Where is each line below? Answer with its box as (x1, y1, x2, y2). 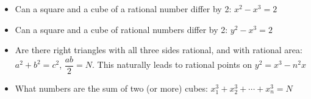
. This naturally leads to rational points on (92, 58, 252, 71)
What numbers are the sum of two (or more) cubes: (15, 81, 208, 94)
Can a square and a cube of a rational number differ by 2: (15, 2, 232, 15)
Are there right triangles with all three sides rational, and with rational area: (15, 43, 302, 56)
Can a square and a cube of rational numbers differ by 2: (15, 23, 228, 35)
